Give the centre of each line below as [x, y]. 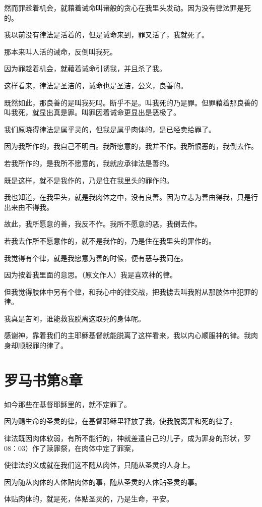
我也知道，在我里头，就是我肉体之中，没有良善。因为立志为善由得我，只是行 [131, 197]
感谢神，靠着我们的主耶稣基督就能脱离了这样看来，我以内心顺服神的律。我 [127, 335]
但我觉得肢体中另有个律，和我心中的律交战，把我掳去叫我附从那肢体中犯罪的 [131, 291]
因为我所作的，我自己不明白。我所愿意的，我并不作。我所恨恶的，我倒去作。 [131, 146]
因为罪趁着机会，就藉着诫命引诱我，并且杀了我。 [85, 68]
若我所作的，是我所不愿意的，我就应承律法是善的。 [89, 163]
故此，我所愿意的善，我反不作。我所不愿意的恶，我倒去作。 [103, 224]
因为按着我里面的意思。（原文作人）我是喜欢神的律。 [90, 275]
